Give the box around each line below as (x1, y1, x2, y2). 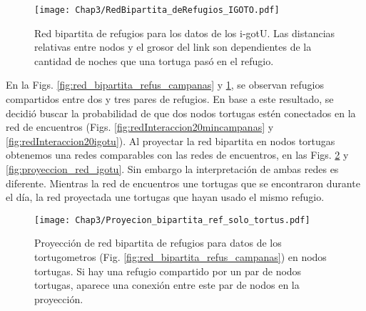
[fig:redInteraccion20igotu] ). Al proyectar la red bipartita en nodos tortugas (6, 133, 335, 148)
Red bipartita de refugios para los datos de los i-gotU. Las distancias (34, 25, 335, 40)
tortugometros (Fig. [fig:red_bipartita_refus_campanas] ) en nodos (34, 250, 327, 265)
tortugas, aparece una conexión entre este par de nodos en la (34, 277, 300, 292)
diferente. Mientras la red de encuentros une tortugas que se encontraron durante (6, 175, 360, 190)
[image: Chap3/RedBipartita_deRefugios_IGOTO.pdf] (34, 5, 280, 15)
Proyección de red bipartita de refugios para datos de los (34, 235, 282, 250)
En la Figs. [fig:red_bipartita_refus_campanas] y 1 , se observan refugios (6, 77, 324, 92)
